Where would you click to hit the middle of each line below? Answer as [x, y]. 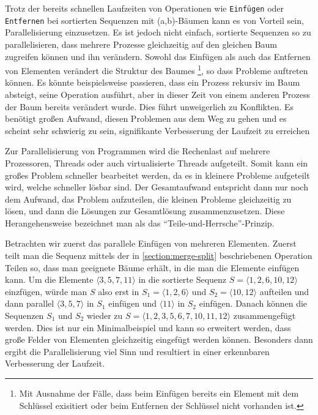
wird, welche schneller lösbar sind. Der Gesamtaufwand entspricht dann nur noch [157, 187]
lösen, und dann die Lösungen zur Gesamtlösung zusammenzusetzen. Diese [145, 211]
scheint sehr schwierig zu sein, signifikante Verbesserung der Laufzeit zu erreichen [157, 130]
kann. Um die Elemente [49, 279]
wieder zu [105, 316]
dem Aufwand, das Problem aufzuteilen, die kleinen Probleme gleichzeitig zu [148, 199]
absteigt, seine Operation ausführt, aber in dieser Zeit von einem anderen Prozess [158, 94]
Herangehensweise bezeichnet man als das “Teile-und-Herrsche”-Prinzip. [140, 222]
